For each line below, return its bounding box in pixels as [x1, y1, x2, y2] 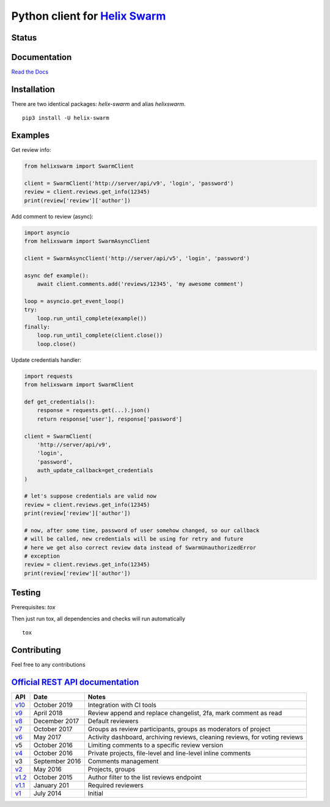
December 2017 [34, 716, 79, 725]
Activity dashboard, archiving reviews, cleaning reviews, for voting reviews [87, 732, 304, 741]
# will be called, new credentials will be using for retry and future [24, 536, 244, 542]
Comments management [87, 757, 159, 765]
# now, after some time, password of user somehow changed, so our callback [24, 527, 260, 534]
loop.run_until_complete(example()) [37, 315, 147, 321]
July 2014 [34, 789, 62, 797]
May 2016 [34, 765, 62, 773]
